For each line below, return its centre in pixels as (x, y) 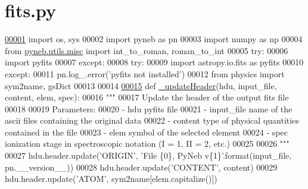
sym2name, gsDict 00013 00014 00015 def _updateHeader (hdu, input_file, (141, 85)
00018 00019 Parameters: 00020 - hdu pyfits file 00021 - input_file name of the (149, 108)
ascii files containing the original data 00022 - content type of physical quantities (152, 120)
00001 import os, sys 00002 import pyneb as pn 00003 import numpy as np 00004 (154, 39)
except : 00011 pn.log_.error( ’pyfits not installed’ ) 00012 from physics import (145, 73)
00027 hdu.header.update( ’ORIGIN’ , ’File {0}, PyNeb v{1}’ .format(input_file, (148, 155)
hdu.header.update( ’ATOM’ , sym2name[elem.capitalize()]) (111, 179)
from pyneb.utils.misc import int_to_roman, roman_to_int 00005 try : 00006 (147, 50)
